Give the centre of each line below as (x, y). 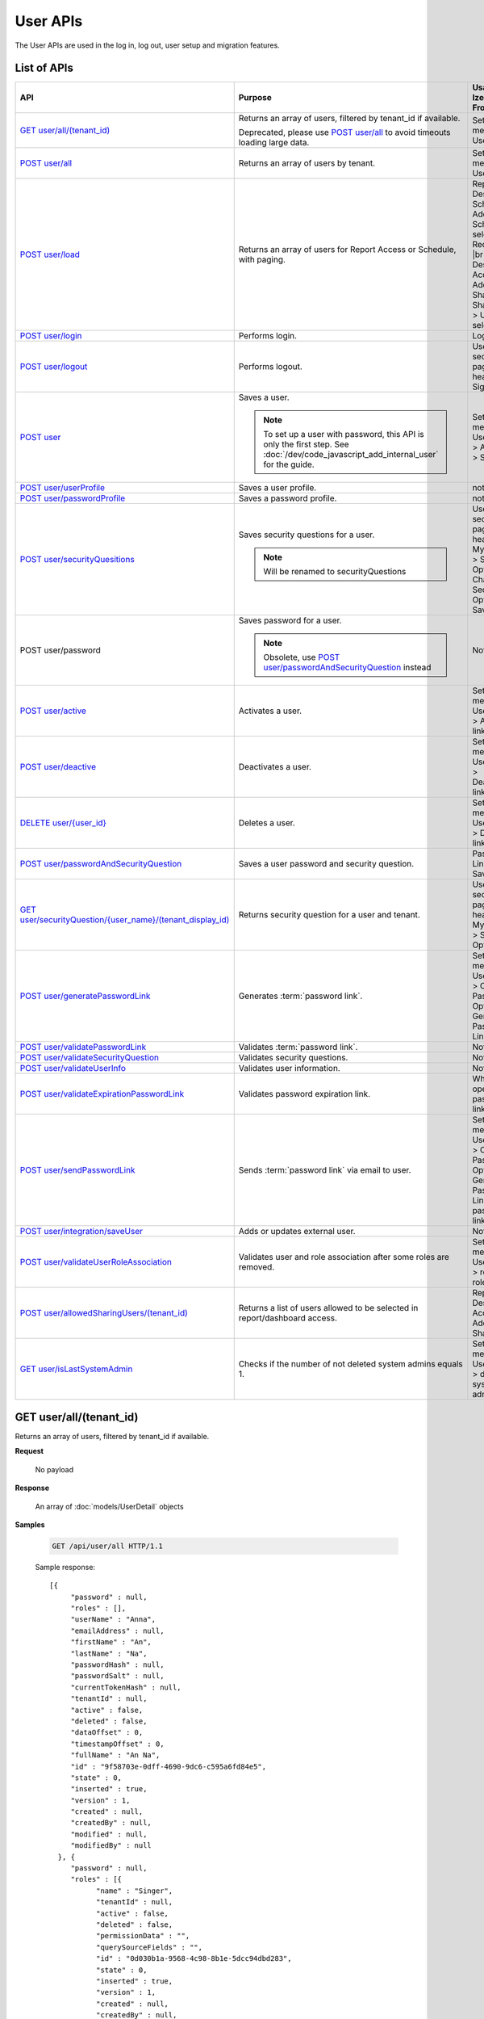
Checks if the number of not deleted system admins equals (350, 1364)
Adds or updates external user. (297, 1232)
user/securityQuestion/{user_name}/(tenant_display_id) (125, 920)
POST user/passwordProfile (73, 498)
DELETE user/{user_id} (63, 823)
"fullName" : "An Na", (115, 1755)
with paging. (262, 260)
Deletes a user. (267, 823)
